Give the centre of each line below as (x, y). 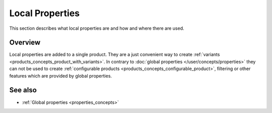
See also (23, 90)
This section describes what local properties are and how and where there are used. (97, 28)
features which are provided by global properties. (61, 76)
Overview (25, 43)
